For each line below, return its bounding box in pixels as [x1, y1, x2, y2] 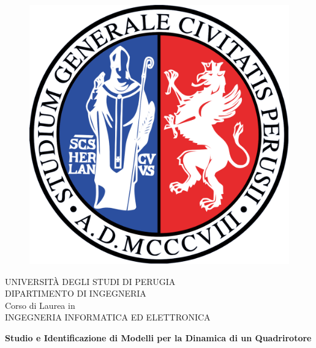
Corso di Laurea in [5, 298, 75, 311]
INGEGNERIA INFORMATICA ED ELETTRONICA [5, 311, 211, 324]
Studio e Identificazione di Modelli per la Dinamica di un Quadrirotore [5, 331, 312, 344]
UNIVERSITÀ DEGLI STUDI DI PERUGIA [5, 275, 176, 287]
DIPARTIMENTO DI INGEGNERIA [5, 287, 146, 300]
